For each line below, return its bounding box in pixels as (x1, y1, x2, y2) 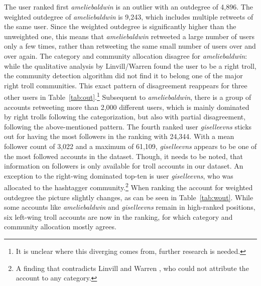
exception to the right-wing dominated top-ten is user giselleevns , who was (4, 170, 233, 181)
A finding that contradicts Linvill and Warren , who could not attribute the (16, 262, 249, 273)
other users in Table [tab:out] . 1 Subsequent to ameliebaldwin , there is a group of (4, 90, 251, 102)
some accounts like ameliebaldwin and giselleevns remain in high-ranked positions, (4, 202, 255, 212)
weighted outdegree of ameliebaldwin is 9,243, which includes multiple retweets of (4, 11, 253, 22)
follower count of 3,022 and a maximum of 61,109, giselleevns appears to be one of (4, 140, 257, 151)
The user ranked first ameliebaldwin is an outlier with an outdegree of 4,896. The (4, 2, 253, 12)
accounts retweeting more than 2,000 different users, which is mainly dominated (4, 101, 249, 112)
